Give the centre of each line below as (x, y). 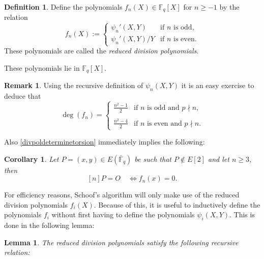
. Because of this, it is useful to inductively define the (177, 204)
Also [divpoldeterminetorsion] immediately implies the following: (105, 142)
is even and (164, 123)
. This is (242, 214)
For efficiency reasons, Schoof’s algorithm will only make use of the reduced (122, 195)
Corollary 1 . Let (32, 159)
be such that (153, 159)
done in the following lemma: (49, 225)
